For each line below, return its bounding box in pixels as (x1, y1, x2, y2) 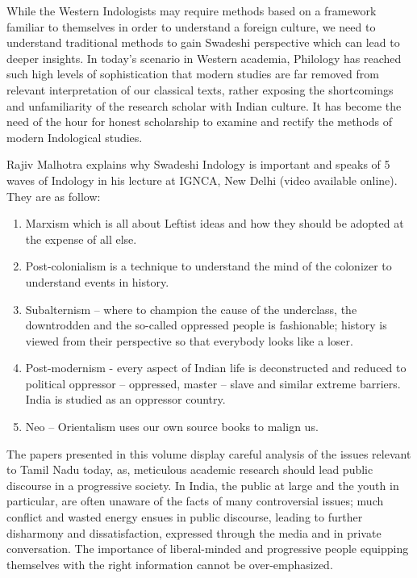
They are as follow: (6, 187, 101, 204)
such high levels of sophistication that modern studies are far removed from (6, 65, 379, 82)
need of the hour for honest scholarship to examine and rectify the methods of (6, 113, 393, 130)
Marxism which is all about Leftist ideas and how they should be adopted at (25, 215, 404, 232)
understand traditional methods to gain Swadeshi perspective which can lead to (6, 34, 400, 51)
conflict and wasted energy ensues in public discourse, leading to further (6, 509, 363, 526)
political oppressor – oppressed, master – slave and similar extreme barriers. (25, 375, 401, 392)
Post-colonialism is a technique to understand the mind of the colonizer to (25, 258, 392, 274)
